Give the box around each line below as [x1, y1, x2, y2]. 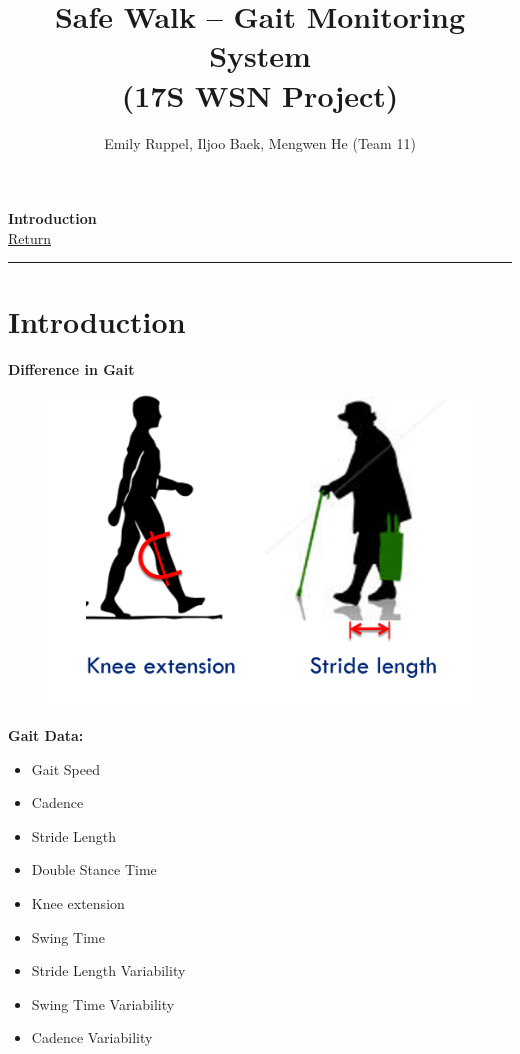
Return [8, 227, 52, 248]
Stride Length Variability [31, 960, 186, 981]
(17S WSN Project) [121, 74, 399, 115]
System [209, 35, 311, 76]
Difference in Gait [8, 359, 135, 380]
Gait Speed [31, 758, 100, 779]
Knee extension [31, 893, 125, 914]
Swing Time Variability [31, 993, 175, 1014]
